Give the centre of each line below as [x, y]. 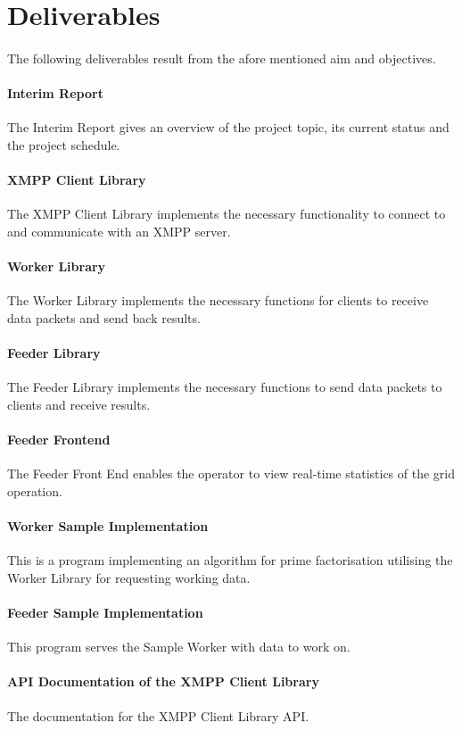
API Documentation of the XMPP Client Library [163, 681]
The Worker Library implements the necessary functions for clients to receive [218, 300]
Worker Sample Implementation [108, 526]
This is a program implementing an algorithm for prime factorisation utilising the [230, 560]
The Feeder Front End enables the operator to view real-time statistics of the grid [231, 473]
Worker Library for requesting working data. [129, 577]
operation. [35, 490]
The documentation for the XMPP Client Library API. [158, 715]
